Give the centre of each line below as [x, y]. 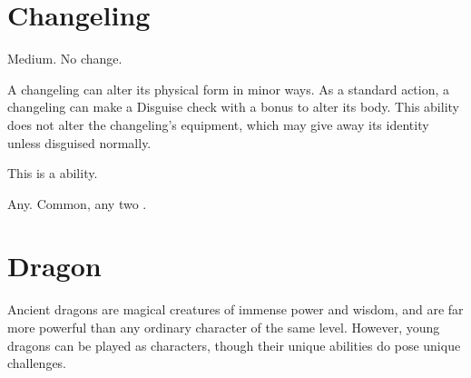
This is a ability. [53, 173]
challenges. [37, 363]
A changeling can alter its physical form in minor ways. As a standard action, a [229, 89]
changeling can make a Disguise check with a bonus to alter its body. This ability [233, 107]
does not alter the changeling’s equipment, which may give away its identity [218, 124]
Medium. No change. [65, 59]
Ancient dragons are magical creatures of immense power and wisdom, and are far [235, 309]
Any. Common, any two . [77, 203]
